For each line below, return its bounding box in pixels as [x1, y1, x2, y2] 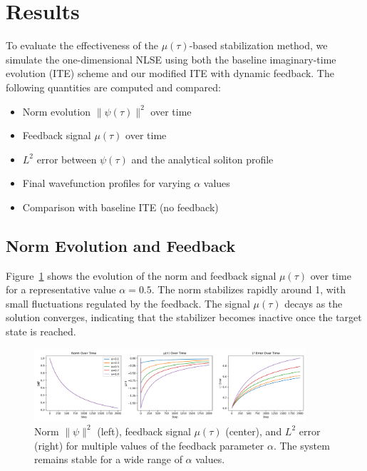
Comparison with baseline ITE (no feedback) [22, 199, 219, 214]
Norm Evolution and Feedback [6, 234, 236, 256]
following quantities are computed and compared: [6, 79, 221, 94]
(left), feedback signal [97, 423, 191, 438]
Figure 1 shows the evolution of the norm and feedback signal [6, 268, 276, 283]
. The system [273, 437, 330, 452]
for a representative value [6, 282, 116, 297]
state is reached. [6, 324, 76, 339]
